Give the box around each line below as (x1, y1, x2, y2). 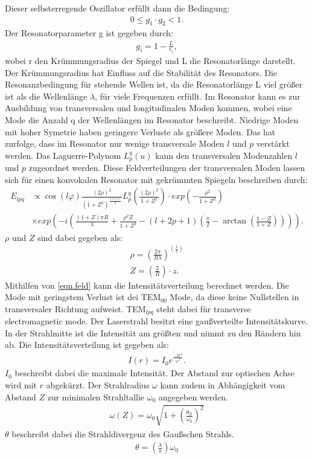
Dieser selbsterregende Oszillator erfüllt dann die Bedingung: (5, 2, 230, 14)
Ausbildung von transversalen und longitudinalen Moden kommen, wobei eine (5, 101, 292, 114)
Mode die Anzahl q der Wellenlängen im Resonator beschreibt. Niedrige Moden (5, 114, 299, 126)
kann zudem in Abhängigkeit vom (160, 378, 285, 391)
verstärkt (256, 137, 290, 150)
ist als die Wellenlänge (5, 89, 88, 102)
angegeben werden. (158, 390, 228, 403)
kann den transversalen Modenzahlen (155, 149, 293, 161)
